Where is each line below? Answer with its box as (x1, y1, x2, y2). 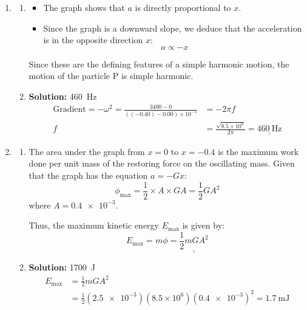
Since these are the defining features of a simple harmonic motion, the (29, 57, 289, 70)
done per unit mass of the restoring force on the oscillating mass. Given (29, 157, 295, 170)
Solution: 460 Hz (29, 89, 97, 102)
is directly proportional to (135, 1, 231, 13)
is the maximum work (217, 145, 299, 157)
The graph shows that (43, 1, 125, 13)
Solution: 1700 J (29, 261, 96, 274)
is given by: (182, 219, 224, 232)
